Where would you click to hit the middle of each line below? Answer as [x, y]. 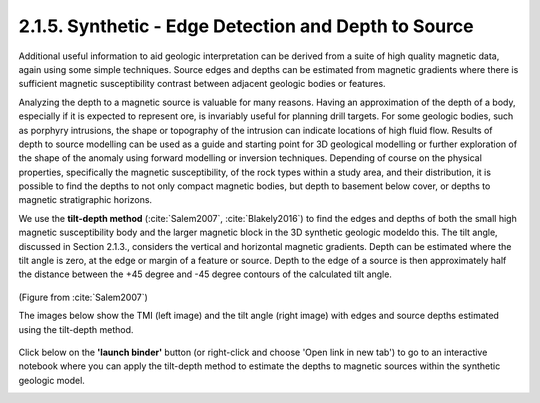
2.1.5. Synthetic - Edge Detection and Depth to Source [246, 26]
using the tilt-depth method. [76, 329]
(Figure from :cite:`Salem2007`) [83, 297]
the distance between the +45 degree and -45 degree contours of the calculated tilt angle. [205, 274]
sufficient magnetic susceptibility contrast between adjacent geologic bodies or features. [202, 84]
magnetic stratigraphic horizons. [85, 200]
